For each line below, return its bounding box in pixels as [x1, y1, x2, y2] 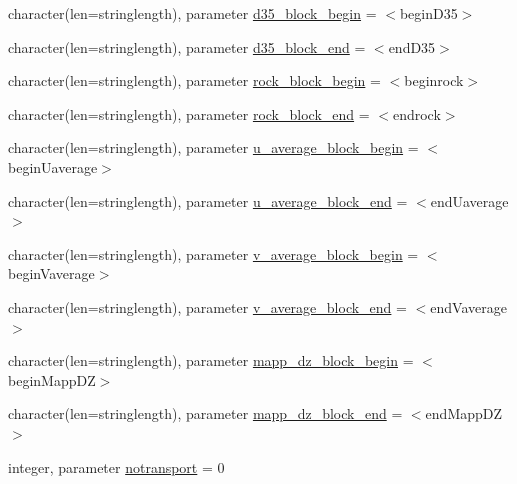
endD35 [388, 36, 436, 57]
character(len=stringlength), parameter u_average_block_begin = [8, 137, 419, 158]
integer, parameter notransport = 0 [8, 456, 225, 477]
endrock [392, 103, 441, 124]
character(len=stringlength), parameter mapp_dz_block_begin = [8, 350, 414, 371]
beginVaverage [8, 263, 95, 284]
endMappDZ [425, 403, 503, 424]
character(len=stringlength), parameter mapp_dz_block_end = [8, 403, 403, 424]
